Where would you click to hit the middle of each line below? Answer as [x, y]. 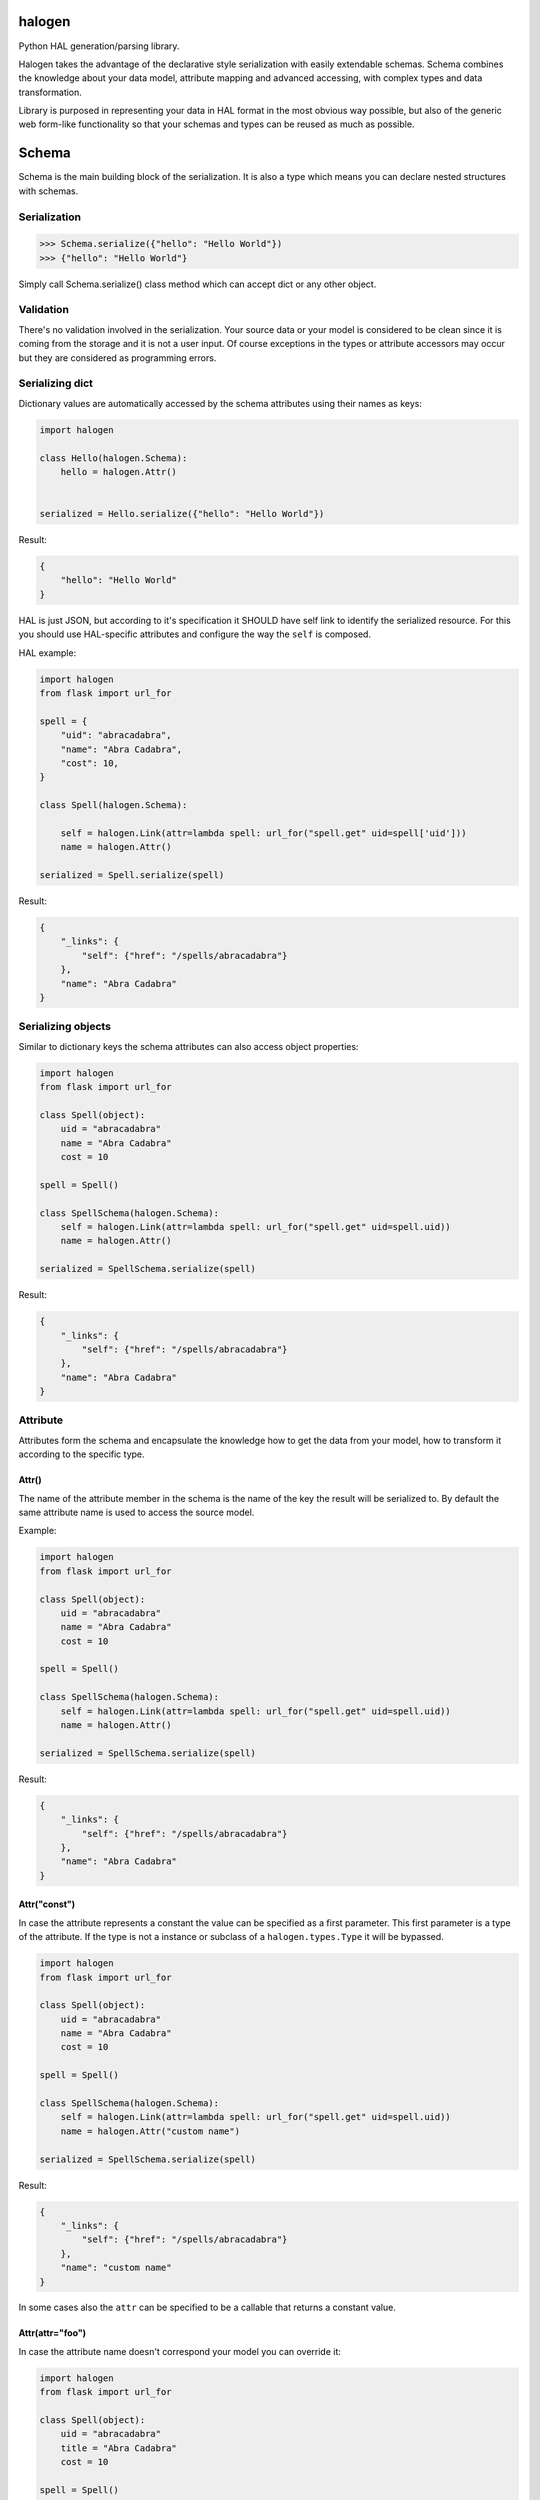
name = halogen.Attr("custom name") [150, 2131]
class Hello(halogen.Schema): [113, 458]
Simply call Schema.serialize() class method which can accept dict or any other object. [197, 284]
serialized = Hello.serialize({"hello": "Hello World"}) [182, 514]
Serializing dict [56, 383]
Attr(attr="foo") [52, 2333]
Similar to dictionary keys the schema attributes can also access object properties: [188, 1046]
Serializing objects [65, 1027]
